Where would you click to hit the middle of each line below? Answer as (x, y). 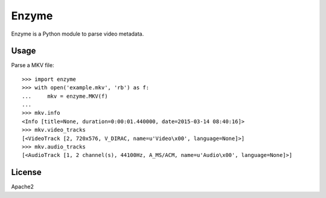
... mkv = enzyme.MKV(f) (65, 96)
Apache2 (23, 187)
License (26, 172)
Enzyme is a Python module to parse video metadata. (78, 34)
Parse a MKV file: (33, 65)
